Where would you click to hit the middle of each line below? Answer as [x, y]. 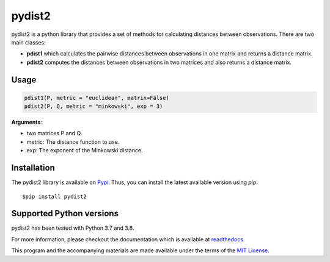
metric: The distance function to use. [73, 142]
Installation [33, 168]
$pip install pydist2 [54, 196]
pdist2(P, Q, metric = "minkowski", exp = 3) [94, 106]
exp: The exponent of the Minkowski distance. [85, 150]
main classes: [28, 42]
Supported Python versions [65, 214]
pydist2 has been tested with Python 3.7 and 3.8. [73, 228]
